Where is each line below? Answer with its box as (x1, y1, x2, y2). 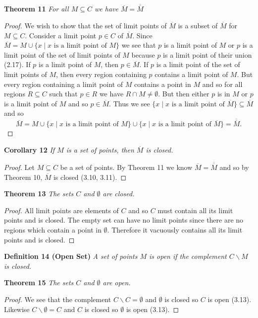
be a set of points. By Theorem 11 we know (60, 162, 193, 172)
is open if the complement (149, 251, 227, 261)
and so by (219, 162, 249, 172)
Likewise (4, 304, 30, 314)
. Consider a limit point (25, 30, 97, 40)
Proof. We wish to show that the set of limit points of (4, 20, 167, 31)
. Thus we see (109, 98, 150, 108)
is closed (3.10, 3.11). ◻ (53, 171, 127, 182)
